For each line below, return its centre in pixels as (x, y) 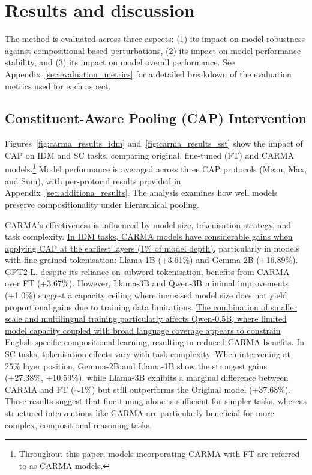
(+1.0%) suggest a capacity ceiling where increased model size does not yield (146, 295)
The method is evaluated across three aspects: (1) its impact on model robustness (155, 39)
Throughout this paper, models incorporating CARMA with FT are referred (159, 454)
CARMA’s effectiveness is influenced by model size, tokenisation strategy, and (148, 224)
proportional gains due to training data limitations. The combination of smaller (151, 307)
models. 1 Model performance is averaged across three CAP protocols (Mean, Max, (156, 168)
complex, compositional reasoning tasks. (78, 424)
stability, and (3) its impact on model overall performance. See (120, 62)
